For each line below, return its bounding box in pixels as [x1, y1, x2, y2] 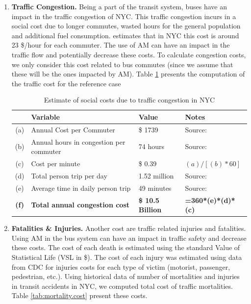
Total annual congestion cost [31, 200, 130, 210]
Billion [138, 204, 162, 215]
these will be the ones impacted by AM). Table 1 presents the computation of [11, 69, 245, 79]
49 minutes [138, 182, 172, 193]
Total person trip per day [31, 170, 107, 180]
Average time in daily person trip [31, 182, 131, 193]
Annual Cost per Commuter [31, 124, 115, 134]
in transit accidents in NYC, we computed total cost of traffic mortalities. [11, 280, 233, 291]
